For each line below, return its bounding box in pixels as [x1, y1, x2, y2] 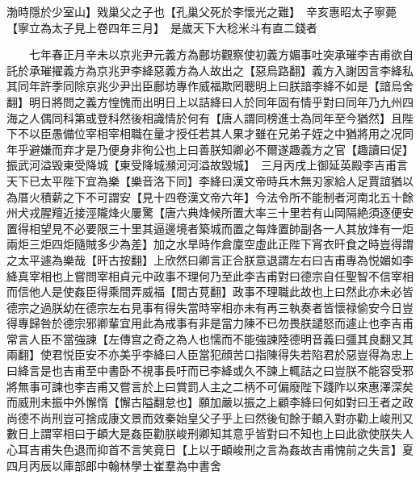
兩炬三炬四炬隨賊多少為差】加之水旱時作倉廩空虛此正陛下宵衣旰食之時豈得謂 [6, 235, 414, 252]
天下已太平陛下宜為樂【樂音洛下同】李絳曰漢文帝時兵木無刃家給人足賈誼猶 [6, 172, 402, 189]
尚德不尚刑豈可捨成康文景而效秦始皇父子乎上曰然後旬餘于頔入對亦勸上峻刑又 [6, 409, 414, 426]
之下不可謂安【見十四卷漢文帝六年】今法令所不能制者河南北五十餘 [62, 188, 414, 205]
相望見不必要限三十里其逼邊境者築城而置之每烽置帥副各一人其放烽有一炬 [28, 219, 414, 236]
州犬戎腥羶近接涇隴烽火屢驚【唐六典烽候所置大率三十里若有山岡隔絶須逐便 [6, 204, 402, 221]
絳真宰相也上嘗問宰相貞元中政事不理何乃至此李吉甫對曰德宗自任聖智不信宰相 [6, 267, 414, 284]
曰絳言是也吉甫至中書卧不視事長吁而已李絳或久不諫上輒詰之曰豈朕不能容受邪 [6, 362, 414, 379]
